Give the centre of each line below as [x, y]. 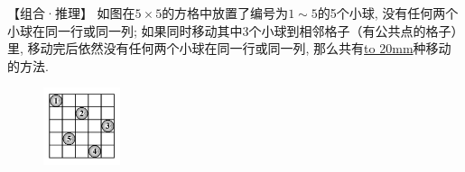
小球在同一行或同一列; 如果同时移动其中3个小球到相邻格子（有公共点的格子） [232, 30]
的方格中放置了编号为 [225, 13]
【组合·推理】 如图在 [71, 13]
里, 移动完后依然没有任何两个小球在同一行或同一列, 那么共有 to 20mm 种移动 [229, 48]
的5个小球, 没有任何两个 [388, 13]
